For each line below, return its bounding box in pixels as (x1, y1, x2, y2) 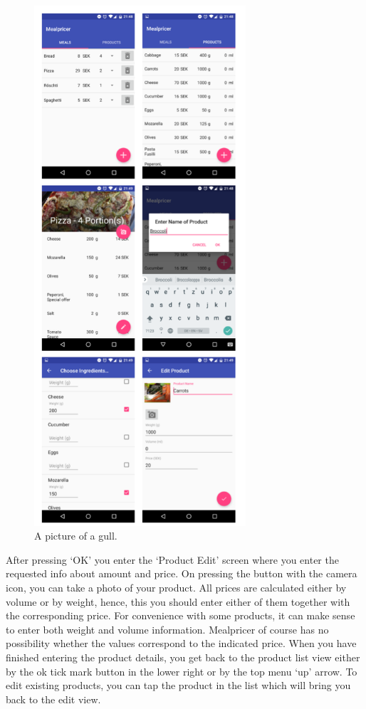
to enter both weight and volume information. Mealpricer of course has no (6, 621, 329, 636)
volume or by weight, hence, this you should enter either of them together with (6, 594, 350, 609)
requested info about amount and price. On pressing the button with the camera (6, 566, 357, 581)
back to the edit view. (6, 691, 101, 706)
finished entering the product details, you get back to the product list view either (6, 649, 360, 664)
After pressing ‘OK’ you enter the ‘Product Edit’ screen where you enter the (6, 552, 339, 567)
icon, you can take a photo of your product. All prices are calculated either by (6, 579, 347, 594)
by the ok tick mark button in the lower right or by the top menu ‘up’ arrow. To (6, 663, 357, 678)
